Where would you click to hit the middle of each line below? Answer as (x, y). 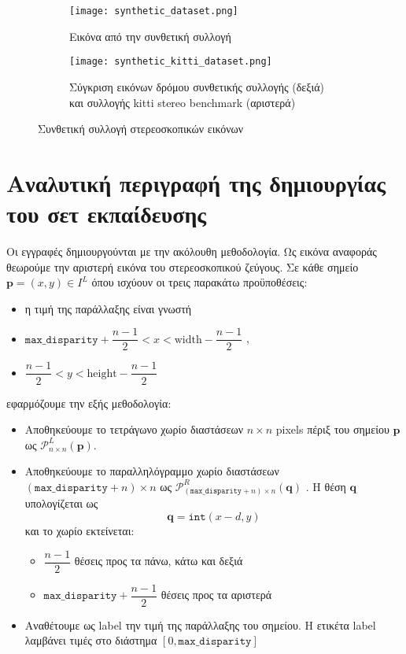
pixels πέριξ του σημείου (332, 429)
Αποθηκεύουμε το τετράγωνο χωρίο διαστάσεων (134, 429)
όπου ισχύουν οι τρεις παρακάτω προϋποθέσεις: (199, 282)
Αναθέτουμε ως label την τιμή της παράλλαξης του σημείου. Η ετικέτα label (200, 624)
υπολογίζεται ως (61, 503)
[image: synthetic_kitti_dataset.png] (171, 62)
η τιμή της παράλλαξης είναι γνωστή (108, 308)
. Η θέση (326, 486)
